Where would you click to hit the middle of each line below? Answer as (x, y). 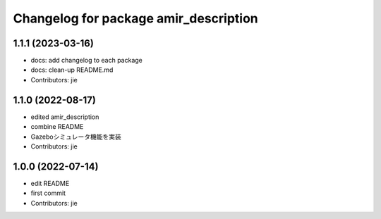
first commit (48, 193)
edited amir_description (65, 117)
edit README (50, 183)
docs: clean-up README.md (72, 70)
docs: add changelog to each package (86, 61)
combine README (57, 127)
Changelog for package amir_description (136, 18)
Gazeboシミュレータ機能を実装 (76, 137)
